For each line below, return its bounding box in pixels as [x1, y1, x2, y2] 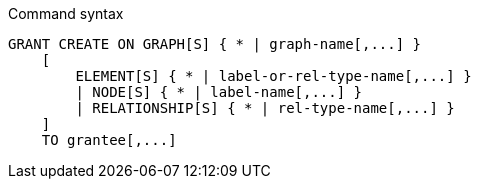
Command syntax [8, 5, 124, 22]
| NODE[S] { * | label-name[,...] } [75, 84, 363, 100]
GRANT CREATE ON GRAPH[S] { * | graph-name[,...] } [8, 36, 422, 52]
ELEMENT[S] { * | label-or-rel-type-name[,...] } [75, 68, 472, 84]
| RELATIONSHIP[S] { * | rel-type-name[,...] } [75, 100, 455, 116]
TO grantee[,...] [41, 132, 177, 148]
